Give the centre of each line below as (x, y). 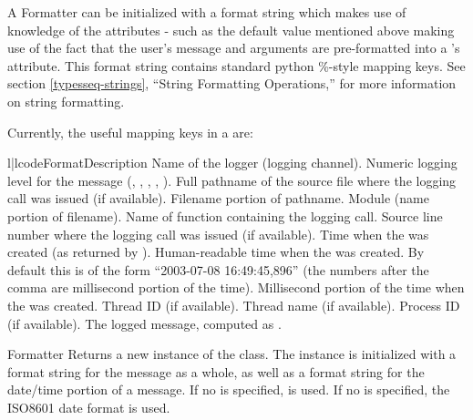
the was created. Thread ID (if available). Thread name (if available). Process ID (234, 305)
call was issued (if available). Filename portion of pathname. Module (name (218, 198)
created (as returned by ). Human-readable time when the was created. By (216, 252)
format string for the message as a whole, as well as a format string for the (216, 371)
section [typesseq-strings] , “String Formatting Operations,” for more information (232, 83)
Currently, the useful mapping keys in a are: (130, 132)
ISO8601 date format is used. (89, 407)
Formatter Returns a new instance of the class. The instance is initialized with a (232, 354)
